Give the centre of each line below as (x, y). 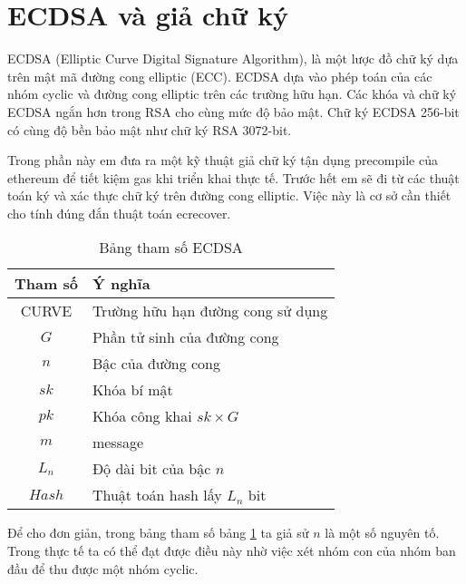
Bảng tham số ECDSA (171, 248)
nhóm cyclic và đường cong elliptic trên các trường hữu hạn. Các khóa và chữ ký (232, 94)
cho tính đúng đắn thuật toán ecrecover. (119, 213)
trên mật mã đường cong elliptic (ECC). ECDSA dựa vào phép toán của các (220, 76)
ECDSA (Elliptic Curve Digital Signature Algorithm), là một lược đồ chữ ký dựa (233, 58)
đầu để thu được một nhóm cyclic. (103, 568)
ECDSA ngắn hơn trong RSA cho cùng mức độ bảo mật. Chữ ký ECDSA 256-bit (233, 111)
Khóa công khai (142, 416)
